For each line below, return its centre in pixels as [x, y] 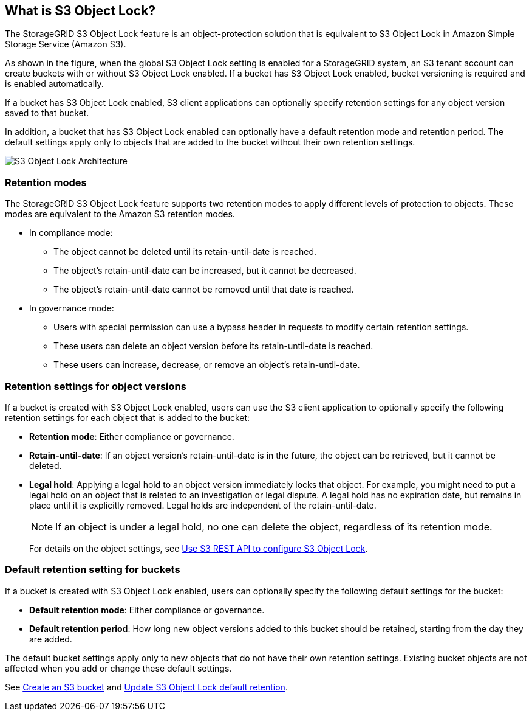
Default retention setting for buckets [93, 570]
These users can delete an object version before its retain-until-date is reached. [213, 346]
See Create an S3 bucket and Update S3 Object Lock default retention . [146, 687]
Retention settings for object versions [96, 386]
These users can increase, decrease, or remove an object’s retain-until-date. [207, 365]
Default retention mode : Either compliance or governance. [147, 610]
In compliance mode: [71, 233]
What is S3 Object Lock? [80, 11]
